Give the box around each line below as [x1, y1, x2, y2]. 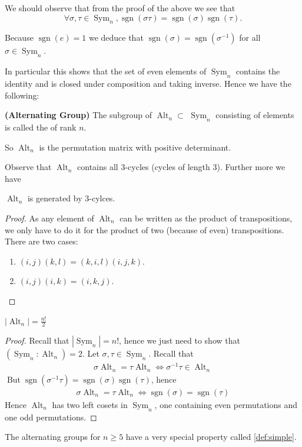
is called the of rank [5, 120, 77, 133]
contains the [235, 65, 280, 77]
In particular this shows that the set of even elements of [5, 65, 207, 77]
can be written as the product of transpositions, [120, 211, 293, 224]
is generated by [27, 192, 82, 204]
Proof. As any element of [5, 211, 94, 224]
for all [239, 31, 261, 44]
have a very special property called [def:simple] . [125, 430, 297, 443]
